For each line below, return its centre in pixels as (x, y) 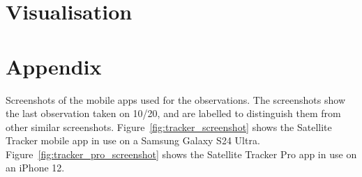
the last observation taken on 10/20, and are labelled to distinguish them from (173, 113)
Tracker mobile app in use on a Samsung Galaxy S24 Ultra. (133, 140)
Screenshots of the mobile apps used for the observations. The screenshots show (175, 99)
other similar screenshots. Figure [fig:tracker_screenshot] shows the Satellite (169, 126)
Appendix (54, 66)
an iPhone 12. (35, 168)
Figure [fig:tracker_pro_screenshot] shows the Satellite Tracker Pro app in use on (181, 154)
